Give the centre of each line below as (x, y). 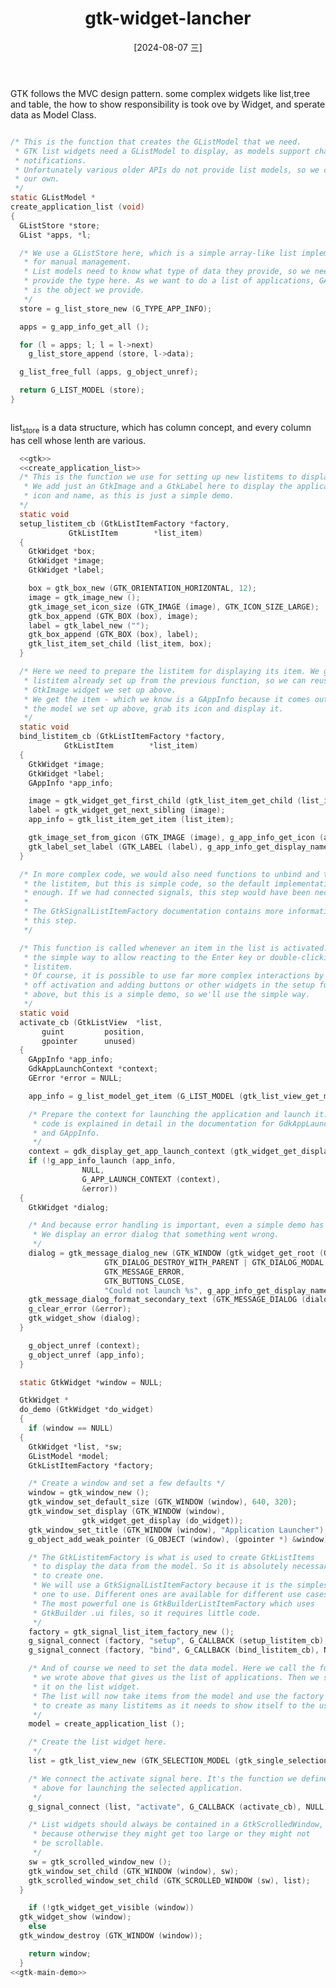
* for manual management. (77, 262)
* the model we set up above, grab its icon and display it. (153, 708)
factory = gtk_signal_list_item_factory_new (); (131, 1632)
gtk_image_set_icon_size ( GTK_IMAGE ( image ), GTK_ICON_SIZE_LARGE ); (174, 607)
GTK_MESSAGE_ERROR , (145, 1272)
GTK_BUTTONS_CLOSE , (145, 1281)
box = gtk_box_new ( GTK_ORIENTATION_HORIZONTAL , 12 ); (142, 588)
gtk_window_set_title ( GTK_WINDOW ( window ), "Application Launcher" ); (178, 1530)
